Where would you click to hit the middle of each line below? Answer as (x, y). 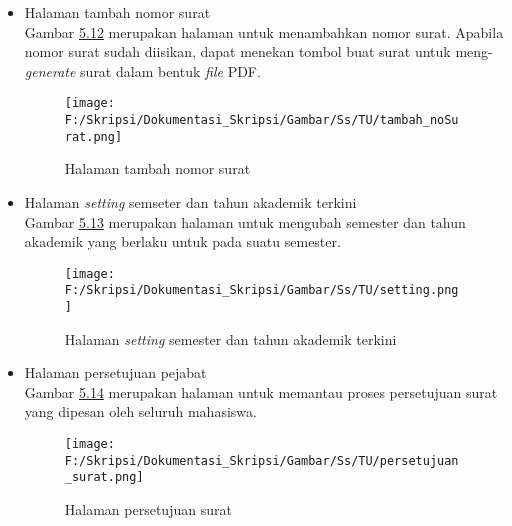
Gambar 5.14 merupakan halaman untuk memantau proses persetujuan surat (261, 391)
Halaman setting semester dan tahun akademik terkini (230, 338)
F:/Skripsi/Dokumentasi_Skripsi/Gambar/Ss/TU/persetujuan (261, 460)
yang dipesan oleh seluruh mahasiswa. (140, 411)
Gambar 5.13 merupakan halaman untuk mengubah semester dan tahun (245, 221)
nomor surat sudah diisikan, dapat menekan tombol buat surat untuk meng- (258, 51)
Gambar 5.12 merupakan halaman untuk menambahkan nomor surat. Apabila (264, 31)
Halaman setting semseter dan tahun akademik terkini (190, 201)
